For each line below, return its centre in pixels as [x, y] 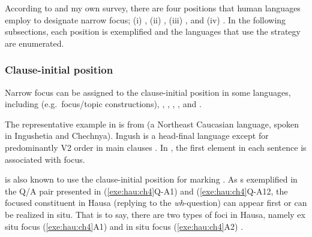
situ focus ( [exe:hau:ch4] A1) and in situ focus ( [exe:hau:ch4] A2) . [124, 226]
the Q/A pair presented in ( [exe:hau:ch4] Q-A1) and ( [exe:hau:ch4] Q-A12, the [146, 191]
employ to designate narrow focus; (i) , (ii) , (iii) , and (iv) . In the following [145, 19]
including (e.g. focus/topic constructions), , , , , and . [103, 104]
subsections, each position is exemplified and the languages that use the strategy [153, 31]
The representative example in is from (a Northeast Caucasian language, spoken [152, 124]
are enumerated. [34, 43]
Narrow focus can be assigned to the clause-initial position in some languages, [148, 92]
